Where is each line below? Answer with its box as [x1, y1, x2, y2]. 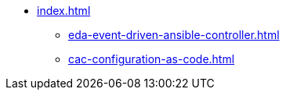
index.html [37, 4, 91, 17]
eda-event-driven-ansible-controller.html [68, 28, 280, 41]
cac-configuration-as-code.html [68, 52, 235, 66]
